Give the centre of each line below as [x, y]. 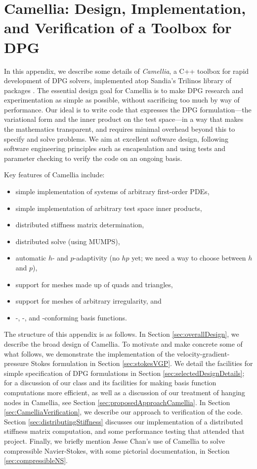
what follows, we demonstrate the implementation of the [89, 353]
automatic [31, 258]
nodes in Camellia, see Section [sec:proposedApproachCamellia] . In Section [117, 402]
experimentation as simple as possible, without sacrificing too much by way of [122, 100]
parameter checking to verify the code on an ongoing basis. [93, 158]
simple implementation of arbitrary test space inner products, [109, 208]
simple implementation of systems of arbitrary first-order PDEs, [112, 191]
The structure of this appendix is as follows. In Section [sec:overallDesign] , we [122, 334]
